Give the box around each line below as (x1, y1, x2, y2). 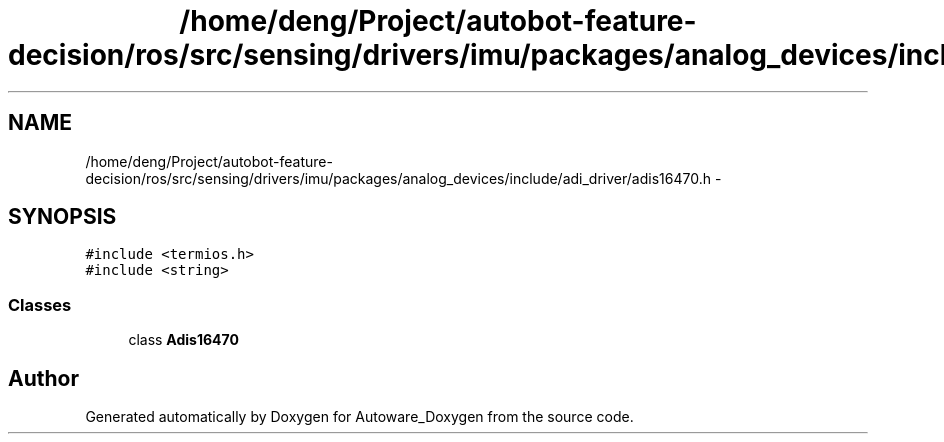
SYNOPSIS (8, 204, 117, 230)
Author (8, 365, 79, 391)
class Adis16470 (128, 331, 239, 349)
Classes (8, 294, 72, 315)
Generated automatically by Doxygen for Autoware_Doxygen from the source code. (85, 408, 634, 426)
